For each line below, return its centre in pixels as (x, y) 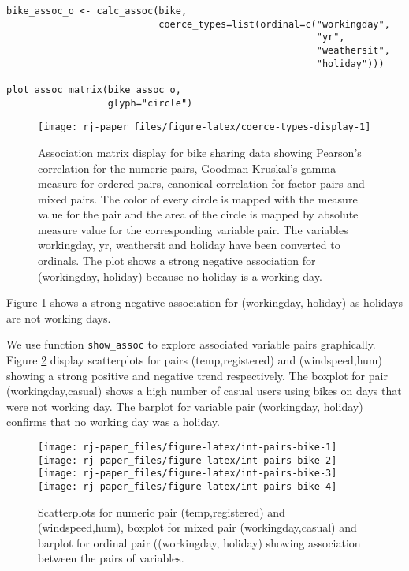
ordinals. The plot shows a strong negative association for (177, 261)
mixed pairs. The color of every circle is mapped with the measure (198, 198)
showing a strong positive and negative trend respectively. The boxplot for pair (197, 375)
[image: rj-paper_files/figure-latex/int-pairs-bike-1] (188, 448)
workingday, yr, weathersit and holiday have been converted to (189, 245)
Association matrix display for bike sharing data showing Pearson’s (200, 152)
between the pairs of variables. (111, 558)
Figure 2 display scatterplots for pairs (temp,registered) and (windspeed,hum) (194, 360)
